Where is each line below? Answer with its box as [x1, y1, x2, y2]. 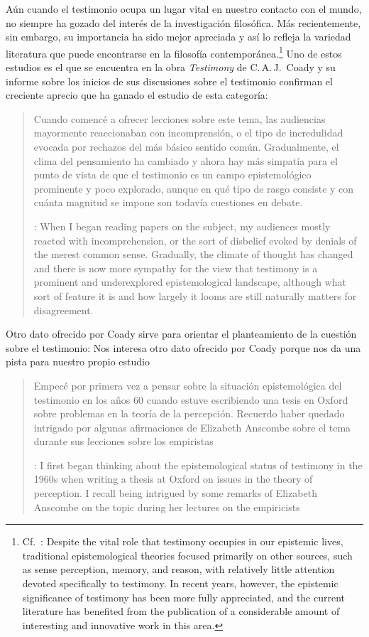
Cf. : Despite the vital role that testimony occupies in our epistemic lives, [22, 534, 343, 549]
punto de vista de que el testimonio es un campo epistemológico [33, 167, 312, 182]
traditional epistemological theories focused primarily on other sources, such [22, 547, 353, 562]
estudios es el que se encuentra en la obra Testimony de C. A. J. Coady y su [6, 60, 336, 75]
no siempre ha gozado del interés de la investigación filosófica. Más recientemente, [6, 15, 361, 30]
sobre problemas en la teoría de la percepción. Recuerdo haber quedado [33, 406, 345, 421]
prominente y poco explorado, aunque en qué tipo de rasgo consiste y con [33, 181, 354, 196]
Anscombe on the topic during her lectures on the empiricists [33, 499, 300, 514]
